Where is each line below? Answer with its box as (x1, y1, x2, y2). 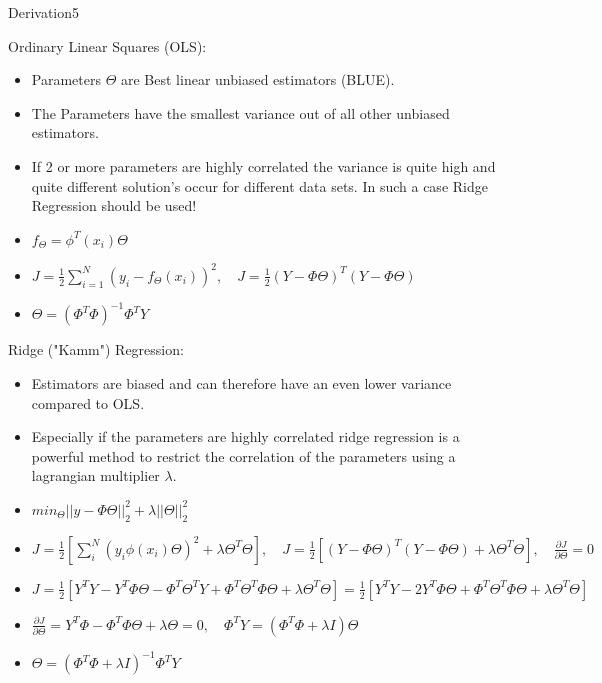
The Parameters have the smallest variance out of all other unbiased (31, 102, 450, 123)
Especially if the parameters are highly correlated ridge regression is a (31, 426, 460, 447)
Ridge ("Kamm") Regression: (8, 339, 184, 360)
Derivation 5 (8, 2, 80, 22)
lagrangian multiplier (31, 465, 160, 486)
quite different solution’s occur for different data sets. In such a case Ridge (31, 175, 488, 196)
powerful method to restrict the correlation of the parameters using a (31, 445, 456, 466)
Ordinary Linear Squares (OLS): (8, 35, 207, 56)
